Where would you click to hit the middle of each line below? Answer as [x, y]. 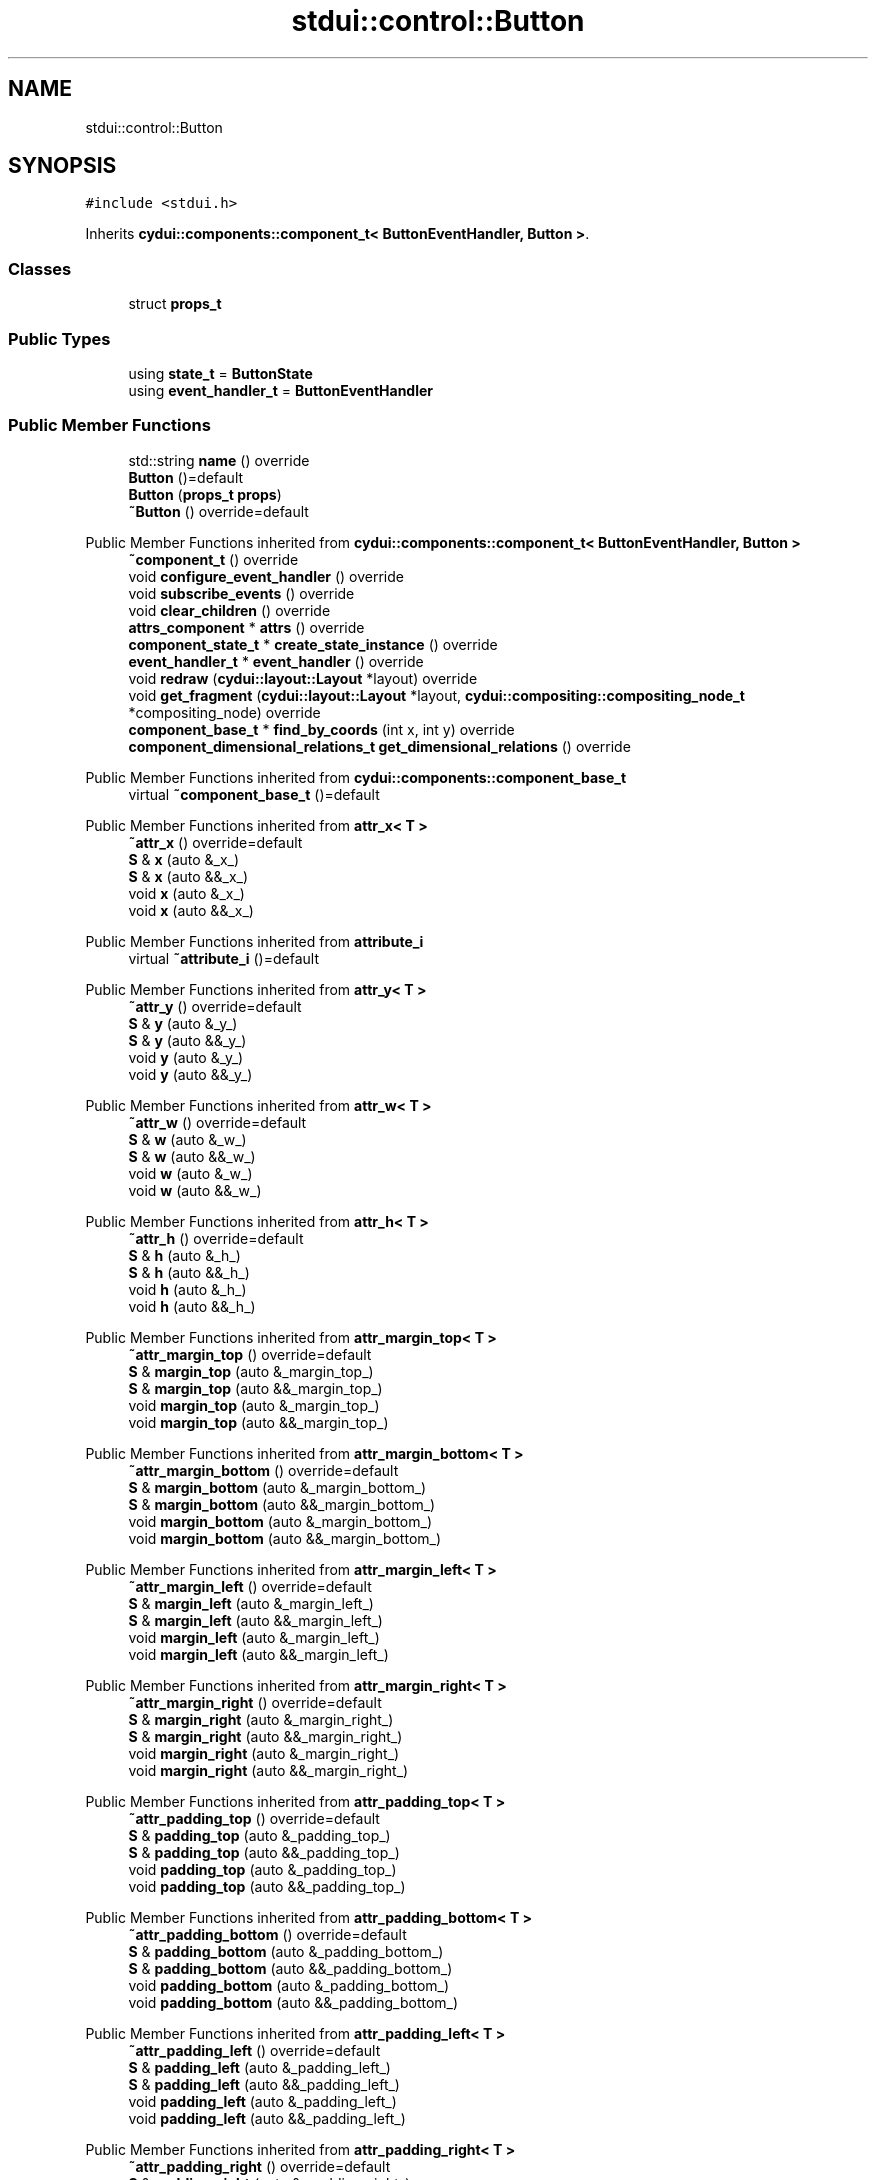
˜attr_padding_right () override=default [259, 2166]
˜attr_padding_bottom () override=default [267, 1934]
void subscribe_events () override [241, 593]
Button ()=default [186, 477]
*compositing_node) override [224, 712]
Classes [40, 268]
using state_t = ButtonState [220, 373]
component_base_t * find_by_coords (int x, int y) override [321, 729]
